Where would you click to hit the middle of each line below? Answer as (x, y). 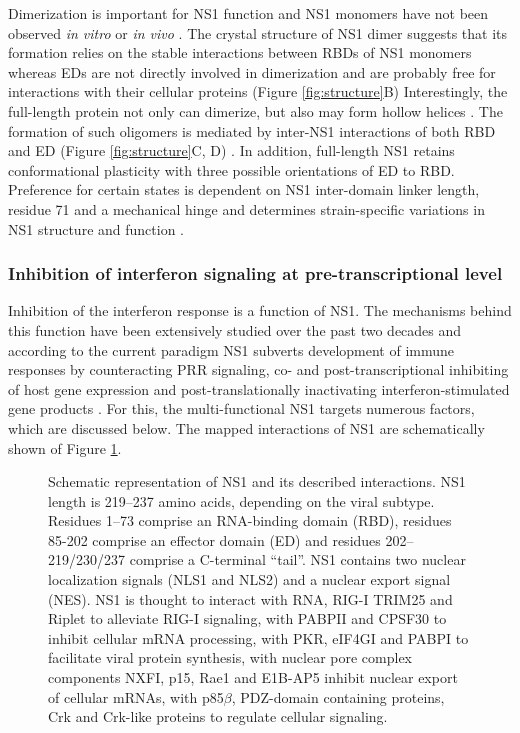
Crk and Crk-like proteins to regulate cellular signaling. (218, 716)
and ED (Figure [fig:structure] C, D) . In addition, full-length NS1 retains (231, 150)
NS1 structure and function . (96, 228)
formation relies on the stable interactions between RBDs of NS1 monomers (240, 52)
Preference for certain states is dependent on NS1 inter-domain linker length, (244, 189)
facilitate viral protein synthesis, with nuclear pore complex (230, 657)
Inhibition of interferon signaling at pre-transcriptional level (255, 273)
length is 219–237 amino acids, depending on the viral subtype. (241, 500)
